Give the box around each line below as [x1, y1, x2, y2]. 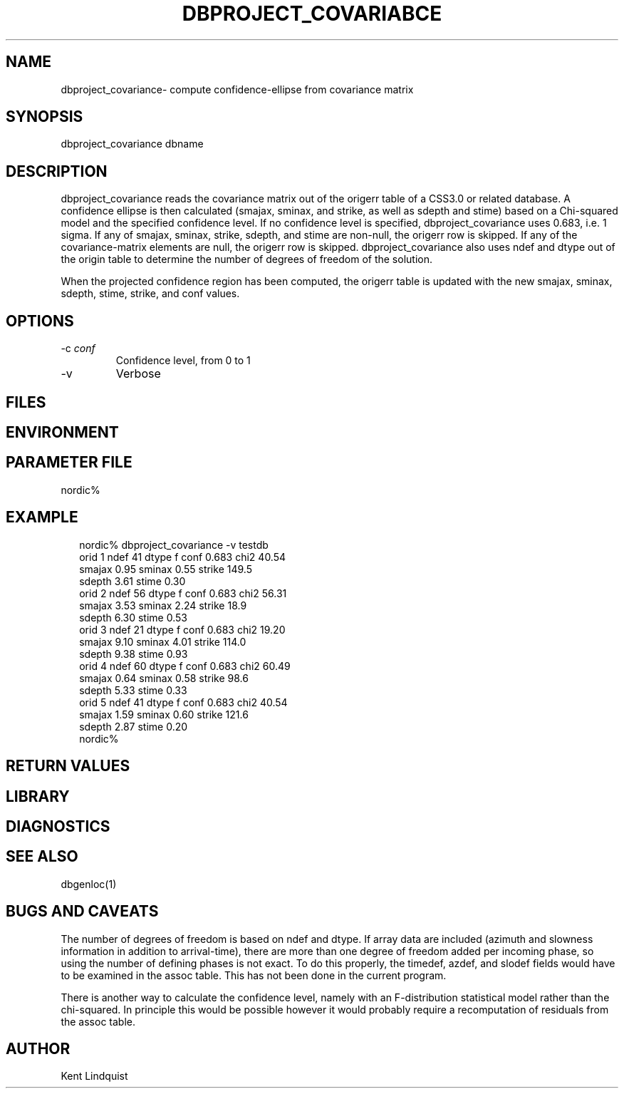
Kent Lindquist [61, 1070, 128, 1083]
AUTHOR [6, 1040, 71, 1058]
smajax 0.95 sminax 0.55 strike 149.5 [79, 562, 252, 575]
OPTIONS [6, 311, 74, 330]
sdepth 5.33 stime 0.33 [79, 683, 187, 696]
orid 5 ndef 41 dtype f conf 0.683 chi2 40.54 [79, 696, 288, 708]
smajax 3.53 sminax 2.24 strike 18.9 [79, 599, 247, 611]
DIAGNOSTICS [6, 817, 110, 835]
